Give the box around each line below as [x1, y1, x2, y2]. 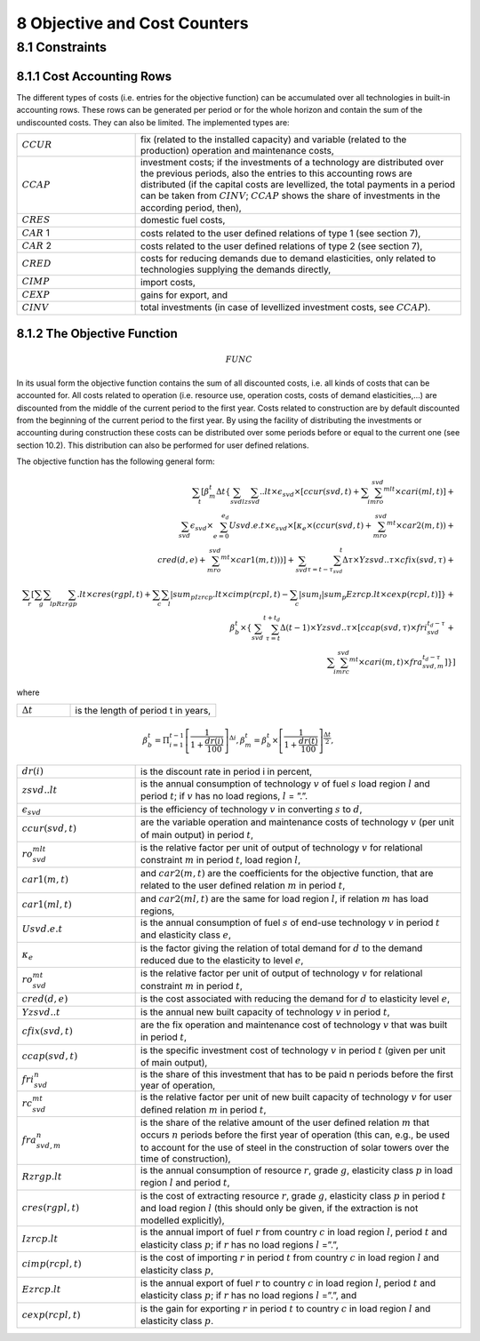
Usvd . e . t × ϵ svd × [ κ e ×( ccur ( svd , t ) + [228, 521, 372, 533]
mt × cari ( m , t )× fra [348, 655, 423, 667]
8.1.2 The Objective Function [16, 326, 178, 341]
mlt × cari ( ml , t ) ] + [383, 485, 455, 497]
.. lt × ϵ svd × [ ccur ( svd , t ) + [259, 487, 360, 499]
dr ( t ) [298, 736, 319, 746]
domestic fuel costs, [140, 214, 226, 227]
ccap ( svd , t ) [21, 1050, 78, 1062]
